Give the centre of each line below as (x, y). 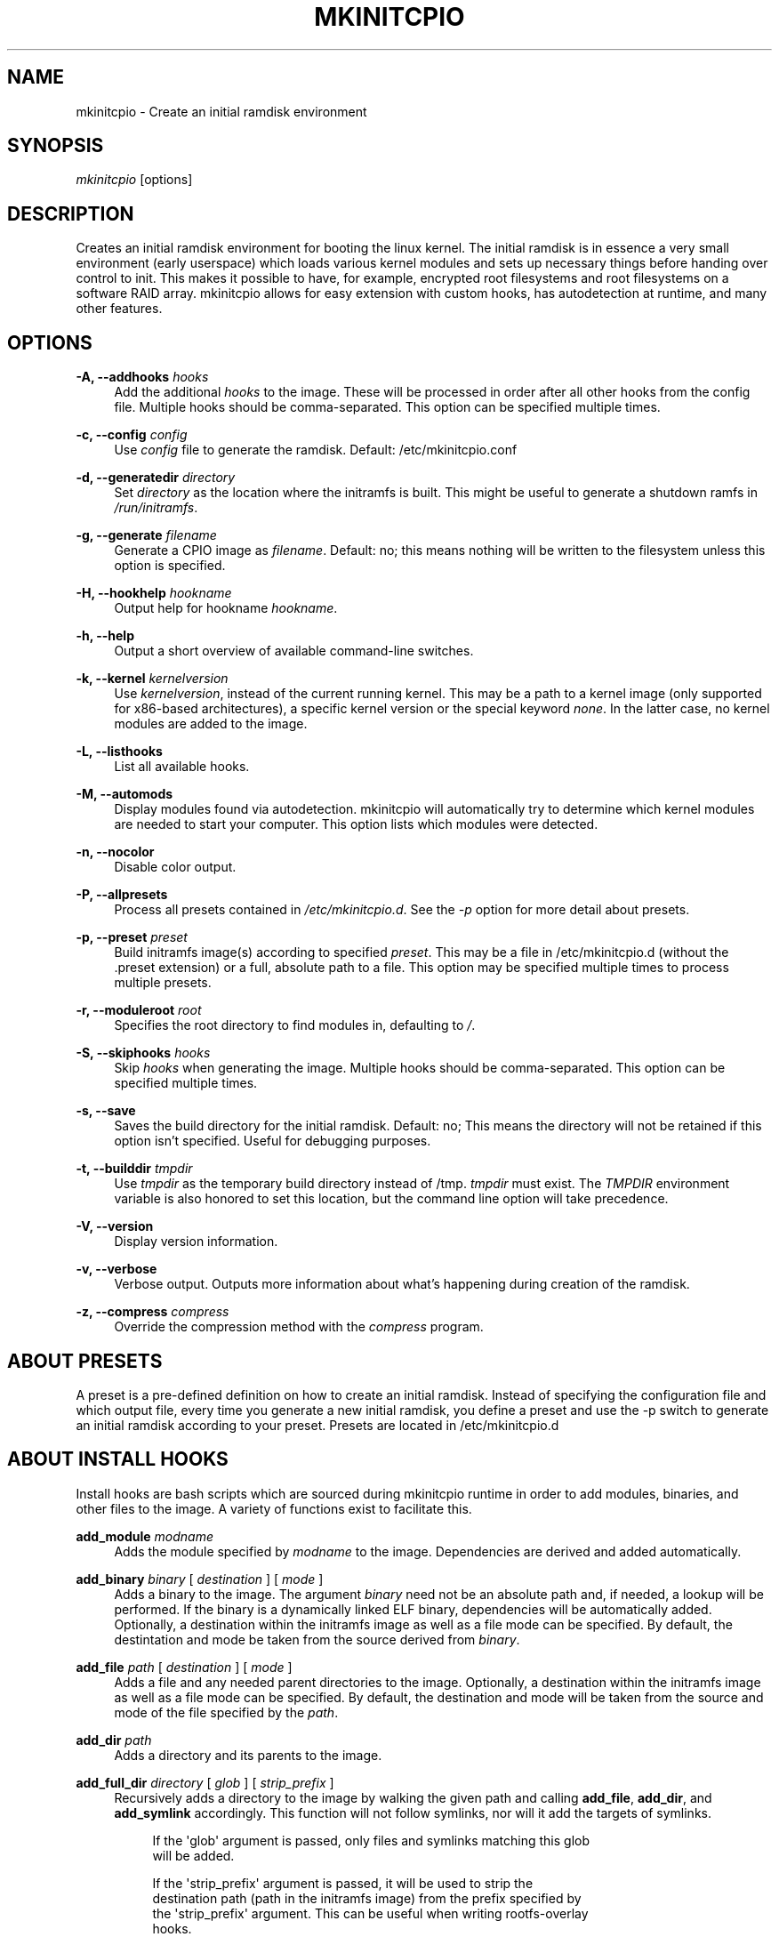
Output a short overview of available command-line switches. (294, 651)
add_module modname (145, 1536)
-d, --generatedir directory (156, 478)
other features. (119, 309)
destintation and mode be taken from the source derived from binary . (317, 1639)
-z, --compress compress (153, 1312)
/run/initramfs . (156, 508)
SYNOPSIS (56, 146)
